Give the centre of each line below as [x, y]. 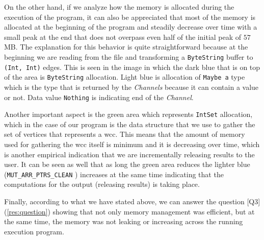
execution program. [34, 231]
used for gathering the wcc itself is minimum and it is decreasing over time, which [132, 144]
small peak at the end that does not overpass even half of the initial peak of [123, 37]
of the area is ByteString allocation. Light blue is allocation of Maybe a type [125, 77]
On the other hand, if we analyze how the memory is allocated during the [119, 7]
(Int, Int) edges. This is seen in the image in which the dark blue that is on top [132, 67]
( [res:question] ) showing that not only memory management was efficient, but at [129, 211]
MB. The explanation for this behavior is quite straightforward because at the [126, 47]
